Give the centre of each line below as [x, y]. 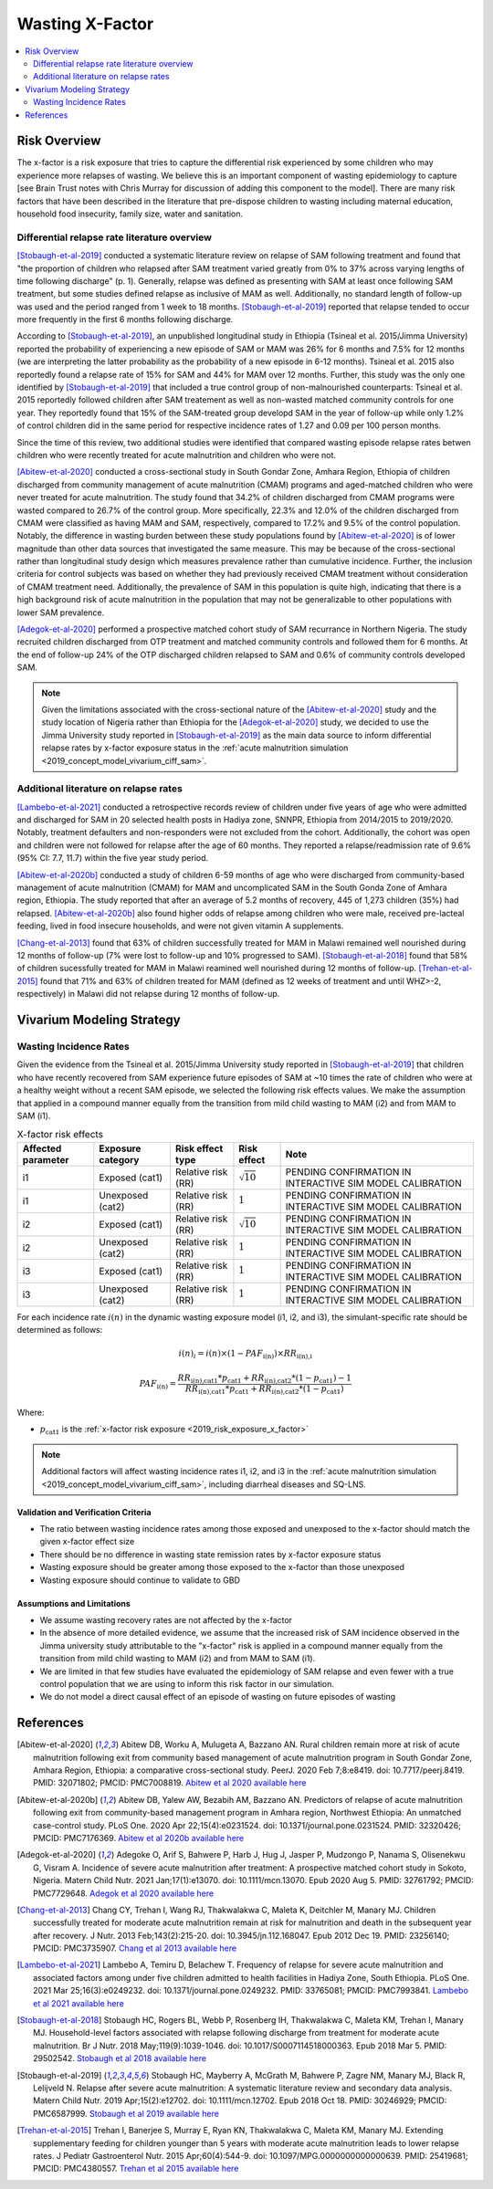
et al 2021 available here [79, 2003]
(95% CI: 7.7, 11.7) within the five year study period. [113, 858]
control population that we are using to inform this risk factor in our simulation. [187, 1683]
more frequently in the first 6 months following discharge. [125, 319]
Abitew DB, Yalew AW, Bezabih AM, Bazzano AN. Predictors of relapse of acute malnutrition [290, 1799]
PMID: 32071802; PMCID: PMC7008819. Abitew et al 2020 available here [170, 1783]
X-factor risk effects [60, 1135]
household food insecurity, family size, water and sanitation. [130, 214]
